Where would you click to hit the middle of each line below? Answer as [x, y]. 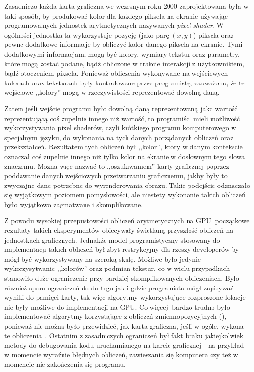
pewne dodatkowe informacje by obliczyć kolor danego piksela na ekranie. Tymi [124, 44]
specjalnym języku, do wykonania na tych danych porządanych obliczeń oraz [119, 137]
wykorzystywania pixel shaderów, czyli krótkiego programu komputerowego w [120, 128]
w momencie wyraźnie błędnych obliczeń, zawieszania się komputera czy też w [121, 354]
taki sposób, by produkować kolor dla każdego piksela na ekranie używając [116, 15]
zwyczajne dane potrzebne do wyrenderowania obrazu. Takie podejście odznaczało [127, 185]
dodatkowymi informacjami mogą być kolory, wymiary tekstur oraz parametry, [122, 53]
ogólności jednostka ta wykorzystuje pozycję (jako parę [87, 34]
